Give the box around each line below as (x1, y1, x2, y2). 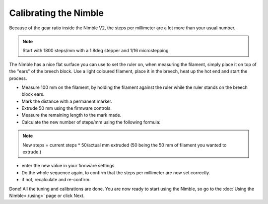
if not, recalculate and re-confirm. (21, 177, 91, 183)
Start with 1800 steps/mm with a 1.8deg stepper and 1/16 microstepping (22, 48, 169, 54)
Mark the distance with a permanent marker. (21, 98, 113, 104)
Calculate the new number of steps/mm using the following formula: (21, 119, 161, 125)
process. (9, 75, 27, 81)
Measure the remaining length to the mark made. (21, 112, 122, 118)
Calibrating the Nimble (9, 7, 104, 18)
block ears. (21, 91, 45, 97)
